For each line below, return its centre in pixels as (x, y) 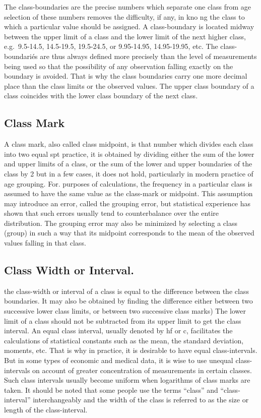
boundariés (21, 56)
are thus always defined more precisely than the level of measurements (148, 56)
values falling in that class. (45, 243)
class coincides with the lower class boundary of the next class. (101, 96)
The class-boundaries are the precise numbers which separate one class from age (127, 7)
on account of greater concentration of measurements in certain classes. (142, 370)
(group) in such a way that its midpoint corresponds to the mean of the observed (129, 233)
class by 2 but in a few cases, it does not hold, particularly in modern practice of (129, 173)
